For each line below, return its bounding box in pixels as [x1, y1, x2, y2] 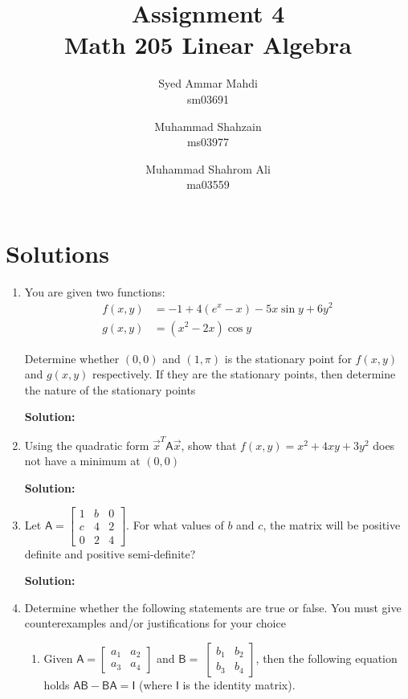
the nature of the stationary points [24, 381, 196, 398]
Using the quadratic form [24, 436, 149, 453]
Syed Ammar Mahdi [158, 75, 258, 92]
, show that [181, 436, 237, 453]
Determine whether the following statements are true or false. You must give [24, 599, 402, 615]
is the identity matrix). [182, 676, 296, 693]
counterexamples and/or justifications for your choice [24, 615, 286, 632]
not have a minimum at [24, 452, 141, 469]
